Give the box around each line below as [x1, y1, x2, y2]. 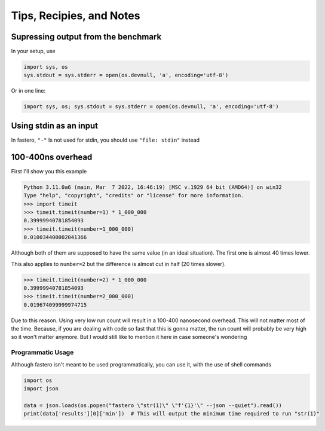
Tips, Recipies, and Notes [11, 9, 140, 22]
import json [23, 385, 59, 392]
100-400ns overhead [11, 152, 93, 162]
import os [23, 377, 53, 384]
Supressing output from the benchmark [11, 32, 162, 42]
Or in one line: [11, 87, 46, 94]
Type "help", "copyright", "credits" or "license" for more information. [23, 192, 244, 199]
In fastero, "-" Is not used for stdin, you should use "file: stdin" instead [11, 136, 200, 143]
